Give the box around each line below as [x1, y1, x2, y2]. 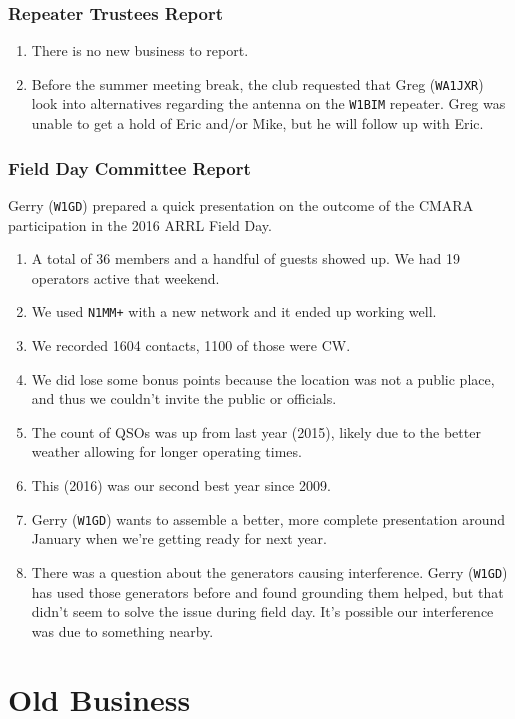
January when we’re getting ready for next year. [31, 528, 327, 549]
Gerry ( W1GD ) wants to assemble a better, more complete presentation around [31, 508, 506, 529]
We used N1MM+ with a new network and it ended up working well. [31, 301, 437, 322]
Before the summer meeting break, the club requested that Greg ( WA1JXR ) [31, 73, 484, 94]
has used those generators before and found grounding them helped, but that [31, 581, 504, 602]
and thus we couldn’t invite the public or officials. [31, 388, 337, 409]
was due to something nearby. [31, 620, 214, 641]
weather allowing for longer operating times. [31, 441, 302, 462]
